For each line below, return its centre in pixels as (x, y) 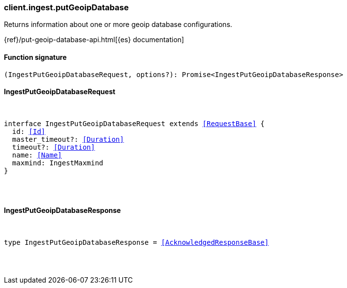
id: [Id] (29, 131)
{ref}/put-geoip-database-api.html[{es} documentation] (94, 40)
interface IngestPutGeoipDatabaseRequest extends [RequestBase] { (134, 123)
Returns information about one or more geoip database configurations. (118, 25)
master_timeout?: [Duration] (68, 139)
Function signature (35, 57)
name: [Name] (37, 155)
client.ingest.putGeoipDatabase (67, 7)
